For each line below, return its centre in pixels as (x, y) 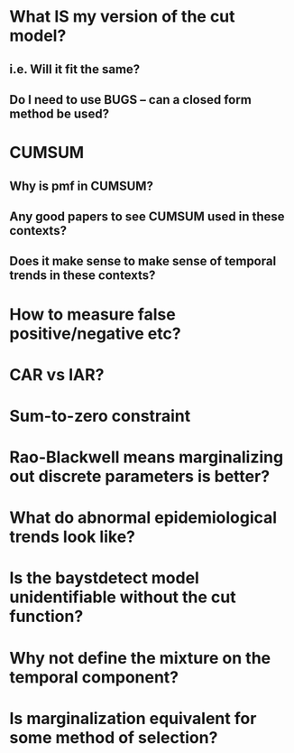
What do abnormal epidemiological (143, 518)
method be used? (60, 113)
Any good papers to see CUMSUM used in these (147, 216)
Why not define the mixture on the (140, 658)
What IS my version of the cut (123, 17)
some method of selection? (114, 737)
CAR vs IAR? (57, 374)
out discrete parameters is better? (140, 477)
